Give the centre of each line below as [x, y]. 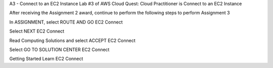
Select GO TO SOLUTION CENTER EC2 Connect [59, 49]
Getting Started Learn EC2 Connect [46, 59]
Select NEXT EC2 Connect [37, 31]
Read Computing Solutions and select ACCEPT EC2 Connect [73, 40]
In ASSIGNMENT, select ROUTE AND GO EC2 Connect [66, 22]
